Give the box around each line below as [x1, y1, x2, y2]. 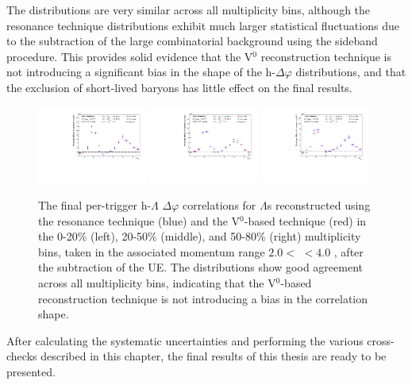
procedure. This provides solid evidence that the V [6, 48, 253, 64]
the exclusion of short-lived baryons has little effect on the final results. [6, 79, 352, 95]
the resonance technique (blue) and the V [38, 212, 241, 229]
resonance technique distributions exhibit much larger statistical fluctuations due [6, 17, 399, 33]
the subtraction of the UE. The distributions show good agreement [38, 259, 363, 275]
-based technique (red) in [244, 212, 367, 229]
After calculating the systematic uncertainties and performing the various [6, 332, 364, 348]
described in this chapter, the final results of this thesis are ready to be [40, 348, 387, 364]
